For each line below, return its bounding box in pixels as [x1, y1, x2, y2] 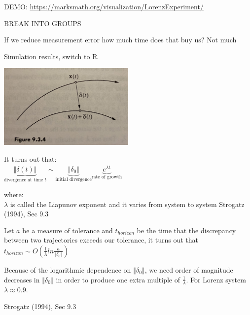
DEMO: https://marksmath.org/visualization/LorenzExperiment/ [4, 1, 204, 11]
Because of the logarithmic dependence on [4, 264, 131, 275]
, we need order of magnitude [144, 264, 233, 275]
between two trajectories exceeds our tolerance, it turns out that [4, 235, 198, 245]
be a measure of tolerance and [22, 225, 113, 235]
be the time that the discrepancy [137, 225, 236, 235]
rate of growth [91, 175, 122, 180]
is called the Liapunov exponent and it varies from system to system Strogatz [10, 199, 245, 209]
